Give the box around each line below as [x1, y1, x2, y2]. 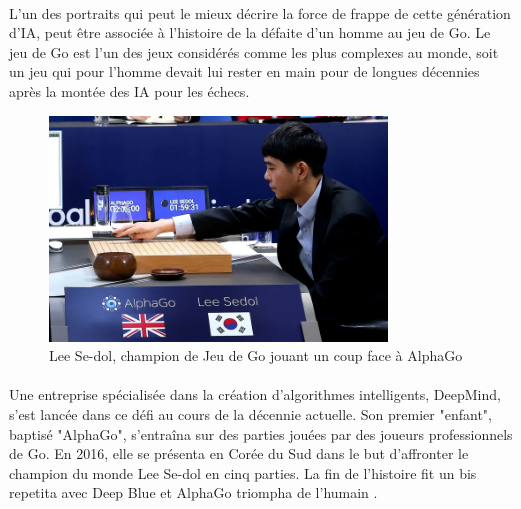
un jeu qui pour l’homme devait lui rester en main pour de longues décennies [9, 61, 480, 82]
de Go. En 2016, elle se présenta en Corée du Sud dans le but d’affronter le [9, 443, 469, 464]
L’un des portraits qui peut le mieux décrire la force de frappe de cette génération [9, 2, 511, 23]
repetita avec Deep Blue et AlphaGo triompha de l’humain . [9, 482, 378, 503]
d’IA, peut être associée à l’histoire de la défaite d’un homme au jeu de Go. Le [9, 22, 491, 43]
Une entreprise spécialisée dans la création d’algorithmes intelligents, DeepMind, [9, 384, 501, 405]
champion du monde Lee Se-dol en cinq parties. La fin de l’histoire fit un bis [9, 462, 477, 483]
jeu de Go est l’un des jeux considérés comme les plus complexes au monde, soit [9, 41, 499, 62]
